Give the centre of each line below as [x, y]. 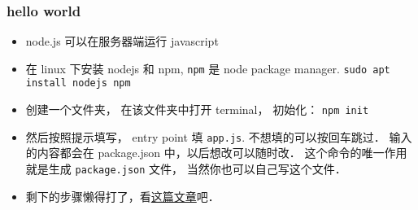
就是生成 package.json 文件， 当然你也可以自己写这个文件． [186, 169]
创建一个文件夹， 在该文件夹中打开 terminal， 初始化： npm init [197, 109]
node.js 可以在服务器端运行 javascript [122, 41]
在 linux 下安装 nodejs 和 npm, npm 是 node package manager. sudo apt [208, 68]
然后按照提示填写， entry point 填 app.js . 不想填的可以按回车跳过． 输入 [219, 136]
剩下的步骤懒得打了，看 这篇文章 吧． [122, 196]
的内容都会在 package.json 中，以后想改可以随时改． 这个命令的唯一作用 [216, 153]
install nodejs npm [78, 83]
